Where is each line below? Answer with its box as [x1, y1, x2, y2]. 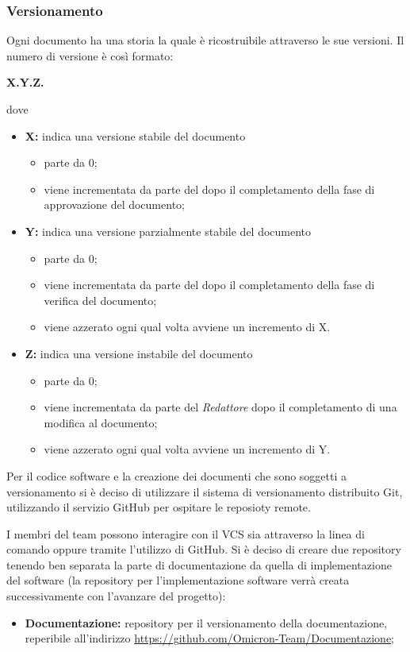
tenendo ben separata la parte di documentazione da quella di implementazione [6, 556, 392, 573]
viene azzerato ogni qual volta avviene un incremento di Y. [44, 441, 331, 457]
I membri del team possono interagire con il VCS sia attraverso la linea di [6, 525, 365, 542]
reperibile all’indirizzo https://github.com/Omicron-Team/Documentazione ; [25, 630, 395, 646]
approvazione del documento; [44, 196, 185, 213]
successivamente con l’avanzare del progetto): [6, 588, 226, 604]
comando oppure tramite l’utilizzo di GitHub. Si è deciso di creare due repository [6, 541, 401, 557]
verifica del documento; [44, 291, 157, 308]
